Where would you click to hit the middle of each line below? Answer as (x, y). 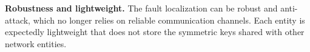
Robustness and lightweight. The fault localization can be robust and (141, 8)
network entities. (36, 43)
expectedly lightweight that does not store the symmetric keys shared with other (155, 32)
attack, (18, 20)
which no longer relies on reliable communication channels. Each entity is (169, 20)
